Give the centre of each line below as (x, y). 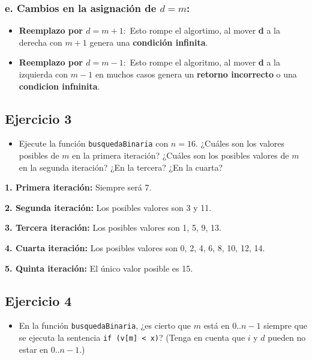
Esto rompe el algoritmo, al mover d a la (205, 62)
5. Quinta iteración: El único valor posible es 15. (99, 268)
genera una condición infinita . (149, 42)
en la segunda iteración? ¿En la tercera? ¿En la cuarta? (121, 167)
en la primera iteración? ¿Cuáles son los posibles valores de (181, 155)
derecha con (40, 42)
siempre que (285, 325)
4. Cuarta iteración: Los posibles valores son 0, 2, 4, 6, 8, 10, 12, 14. (135, 248)
